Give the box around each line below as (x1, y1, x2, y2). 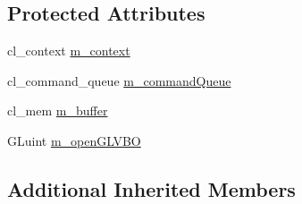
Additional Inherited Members (7, 174, 296, 202)
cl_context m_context (7, 41, 130, 60)
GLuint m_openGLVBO (7, 131, 141, 149)
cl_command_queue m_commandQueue (7, 71, 231, 89)
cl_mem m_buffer (7, 101, 108, 120)
